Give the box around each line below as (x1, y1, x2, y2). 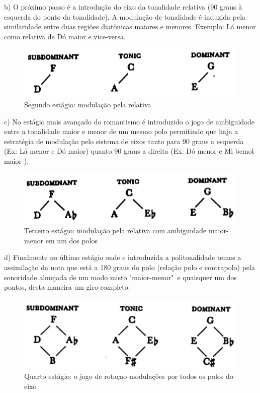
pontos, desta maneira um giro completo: (4, 282, 130, 292)
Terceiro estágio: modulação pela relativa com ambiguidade (24, 225, 207, 236)
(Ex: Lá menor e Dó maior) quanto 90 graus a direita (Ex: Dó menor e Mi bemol (4, 146, 254, 156)
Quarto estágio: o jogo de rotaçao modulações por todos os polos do (24, 371, 233, 381)
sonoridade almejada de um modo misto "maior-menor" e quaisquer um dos (4, 272, 237, 282)
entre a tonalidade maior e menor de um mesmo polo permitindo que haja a (4, 126, 238, 137)
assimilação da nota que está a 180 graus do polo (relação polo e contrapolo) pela (4, 261, 255, 272)
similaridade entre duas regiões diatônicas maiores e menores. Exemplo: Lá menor (4, 21, 256, 32)
